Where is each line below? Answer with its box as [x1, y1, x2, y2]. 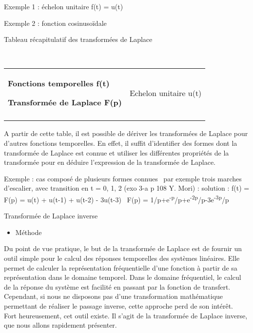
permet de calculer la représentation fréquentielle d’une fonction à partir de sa [4, 262, 237, 273]
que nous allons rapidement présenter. [4, 320, 117, 330]
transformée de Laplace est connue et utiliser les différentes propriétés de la [4, 147, 229, 157]
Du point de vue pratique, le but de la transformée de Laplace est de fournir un [4, 243, 242, 254]
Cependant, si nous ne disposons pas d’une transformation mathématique [4, 291, 223, 301]
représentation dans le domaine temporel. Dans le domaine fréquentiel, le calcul [4, 272, 241, 282]
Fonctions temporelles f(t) [8, 78, 110, 89]
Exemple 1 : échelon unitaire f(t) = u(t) [4, 1, 123, 11]
